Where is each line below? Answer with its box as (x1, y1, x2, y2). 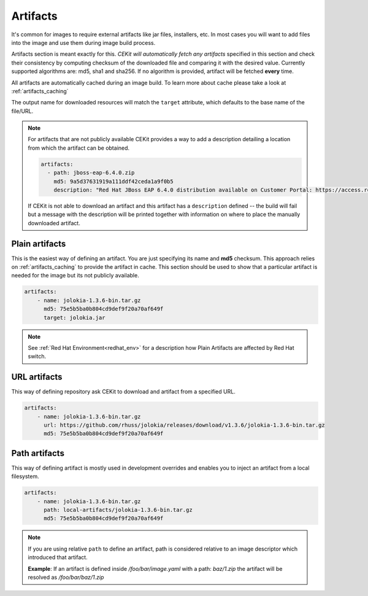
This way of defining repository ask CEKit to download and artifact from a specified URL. (11, 388, 236, 395)
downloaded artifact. (28, 219, 81, 226)
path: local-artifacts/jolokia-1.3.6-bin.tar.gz (44, 506, 193, 514)
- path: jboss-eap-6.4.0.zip (47, 169, 135, 176)
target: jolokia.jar (44, 314, 105, 321)
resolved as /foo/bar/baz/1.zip (28, 574, 104, 581)
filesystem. (11, 473, 39, 480)
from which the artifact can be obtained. (28, 144, 130, 152)
